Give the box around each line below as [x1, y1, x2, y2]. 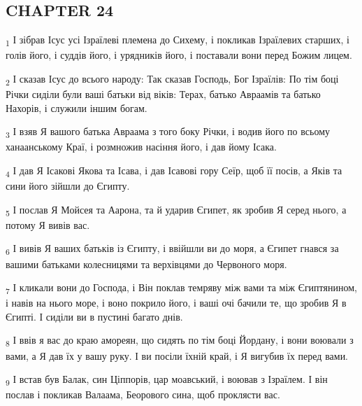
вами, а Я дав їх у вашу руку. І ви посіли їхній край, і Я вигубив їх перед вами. [6, 348, 349, 363]
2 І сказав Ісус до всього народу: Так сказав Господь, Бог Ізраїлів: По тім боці [6, 71, 339, 87]
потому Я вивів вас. [6, 217, 90, 232]
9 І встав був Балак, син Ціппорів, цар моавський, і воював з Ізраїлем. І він [6, 372, 328, 388]
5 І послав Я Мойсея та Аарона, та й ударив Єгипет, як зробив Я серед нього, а [6, 202, 347, 218]
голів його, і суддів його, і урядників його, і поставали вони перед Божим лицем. [6, 48, 352, 62]
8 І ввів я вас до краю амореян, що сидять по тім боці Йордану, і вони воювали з [6, 332, 354, 349]
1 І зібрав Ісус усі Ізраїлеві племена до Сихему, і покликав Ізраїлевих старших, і [6, 32, 349, 48]
